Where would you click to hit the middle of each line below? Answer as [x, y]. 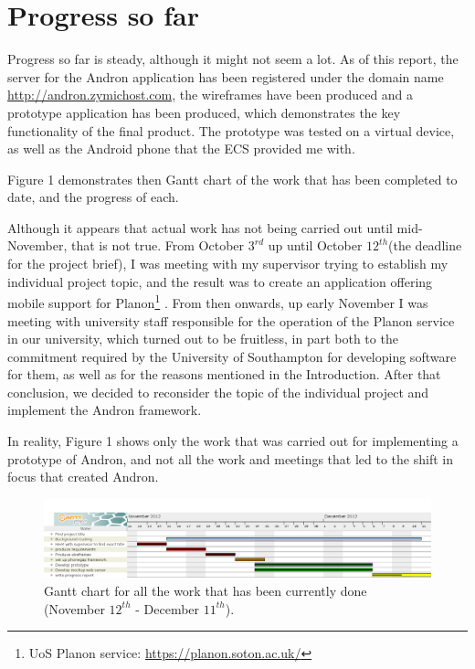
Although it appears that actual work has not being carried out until [200, 227]
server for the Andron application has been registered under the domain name [226, 76]
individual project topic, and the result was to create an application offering [220, 281]
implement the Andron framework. [105, 410]
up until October [315, 245]
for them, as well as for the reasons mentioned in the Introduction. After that [224, 374]
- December [168, 608]
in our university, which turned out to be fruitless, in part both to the [203, 339]
